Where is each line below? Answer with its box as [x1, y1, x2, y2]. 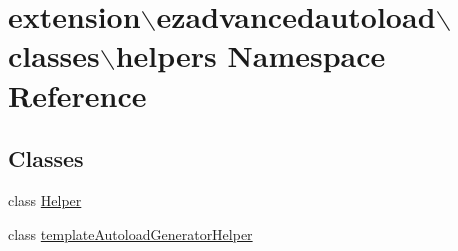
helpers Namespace [115, 35, 386, 76]
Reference [8, 74, 147, 115]
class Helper [8, 189, 82, 210]
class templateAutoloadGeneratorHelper [8, 223, 253, 244]
